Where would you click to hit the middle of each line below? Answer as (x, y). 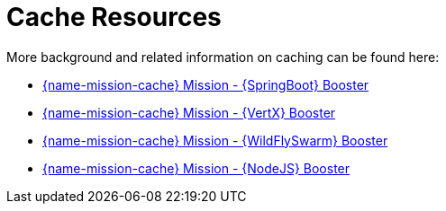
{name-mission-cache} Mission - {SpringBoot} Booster (206, 84)
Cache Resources (114, 17)
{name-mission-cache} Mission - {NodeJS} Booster (196, 168)
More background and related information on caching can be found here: (223, 57)
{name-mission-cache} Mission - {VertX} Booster (189, 112)
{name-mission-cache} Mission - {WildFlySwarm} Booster (215, 140)
